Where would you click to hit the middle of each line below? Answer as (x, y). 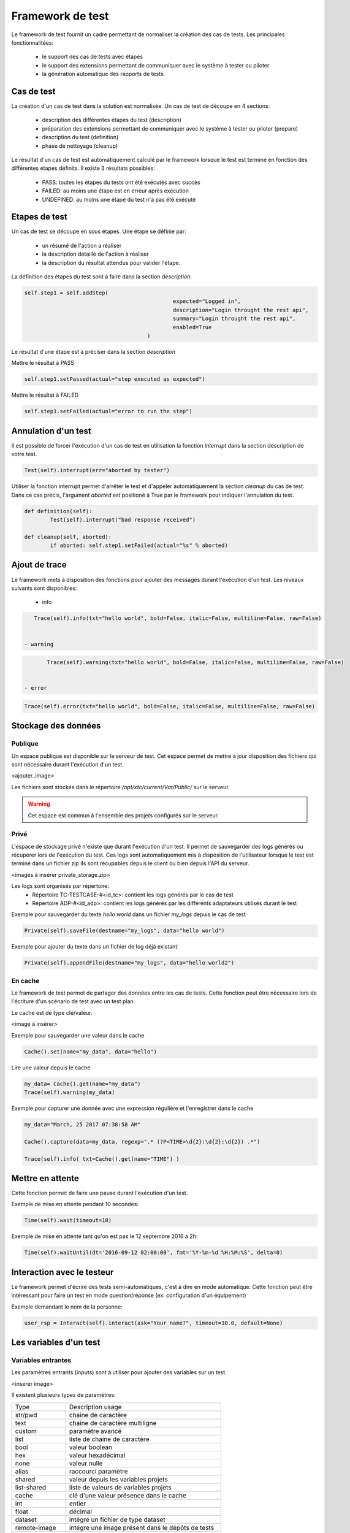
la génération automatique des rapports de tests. (104, 74)
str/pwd (26, 1415)
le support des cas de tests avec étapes (93, 57)
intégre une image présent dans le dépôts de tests (142, 1527)
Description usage (95, 1407)
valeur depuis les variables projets (118, 1479)
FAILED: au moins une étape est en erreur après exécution (116, 191)
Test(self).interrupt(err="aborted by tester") (97, 470)
